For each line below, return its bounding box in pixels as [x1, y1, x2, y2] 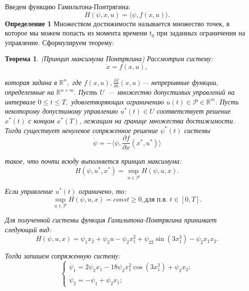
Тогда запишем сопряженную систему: [5, 251, 120, 261]
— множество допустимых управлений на [108, 87, 235, 97]
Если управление [5, 186, 53, 196]
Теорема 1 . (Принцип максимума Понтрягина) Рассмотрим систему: [5, 53, 214, 64]
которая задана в [5, 77, 57, 87]
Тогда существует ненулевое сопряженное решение [5, 125, 158, 135]
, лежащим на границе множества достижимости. [79, 116, 235, 126]
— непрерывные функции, [142, 77, 218, 87]
